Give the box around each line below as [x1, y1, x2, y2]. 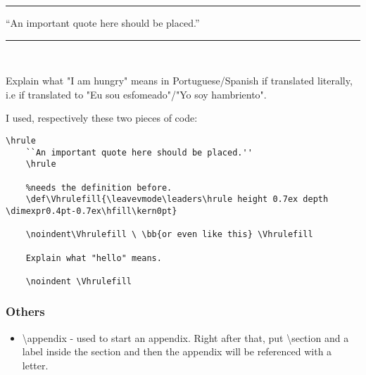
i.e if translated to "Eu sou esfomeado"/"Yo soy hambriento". [6, 87, 267, 101]
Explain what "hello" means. [25, 253, 162, 263]
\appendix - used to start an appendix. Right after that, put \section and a [22, 330, 349, 345]
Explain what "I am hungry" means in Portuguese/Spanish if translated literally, [6, 73, 353, 88]
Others [6, 303, 45, 320]
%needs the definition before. [25, 182, 172, 193]
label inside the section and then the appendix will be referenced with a [22, 344, 332, 359]
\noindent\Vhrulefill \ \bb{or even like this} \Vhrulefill [25, 229, 313, 240]
